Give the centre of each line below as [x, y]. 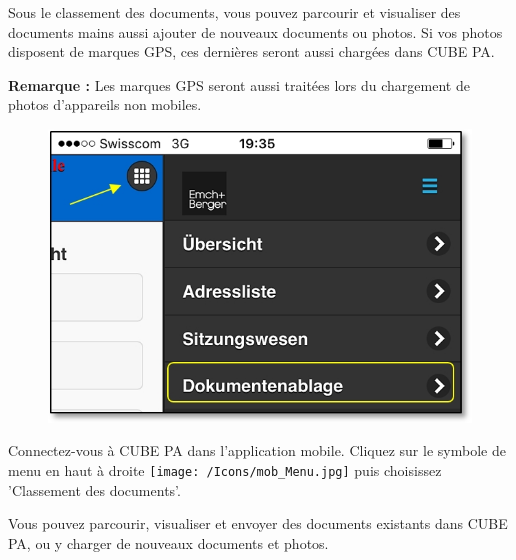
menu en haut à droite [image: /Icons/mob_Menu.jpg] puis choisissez [225, 470]
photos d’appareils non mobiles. [105, 104]
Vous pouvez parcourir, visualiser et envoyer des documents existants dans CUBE [258, 523]
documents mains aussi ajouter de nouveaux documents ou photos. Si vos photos [255, 31]
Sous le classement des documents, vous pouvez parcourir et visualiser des [234, 12]
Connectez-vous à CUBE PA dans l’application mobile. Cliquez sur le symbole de [257, 450]
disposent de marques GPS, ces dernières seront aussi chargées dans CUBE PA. [251, 51]
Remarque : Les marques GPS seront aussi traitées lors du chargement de [239, 84]
